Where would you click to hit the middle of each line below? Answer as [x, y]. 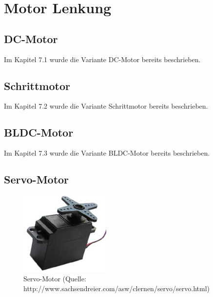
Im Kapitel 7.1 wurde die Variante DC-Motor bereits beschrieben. [102, 59]
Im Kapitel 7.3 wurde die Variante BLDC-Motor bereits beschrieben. [107, 153]
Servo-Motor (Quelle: [55, 279]
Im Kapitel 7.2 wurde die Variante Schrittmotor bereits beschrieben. [106, 106]
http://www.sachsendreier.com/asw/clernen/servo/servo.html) [117, 288]
